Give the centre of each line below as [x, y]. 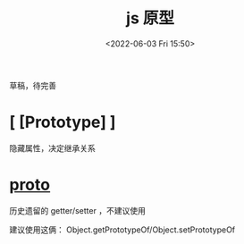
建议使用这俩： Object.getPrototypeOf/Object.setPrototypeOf [122, 230]
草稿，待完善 [33, 85]
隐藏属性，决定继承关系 [52, 147]
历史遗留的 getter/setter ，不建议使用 [77, 210]
